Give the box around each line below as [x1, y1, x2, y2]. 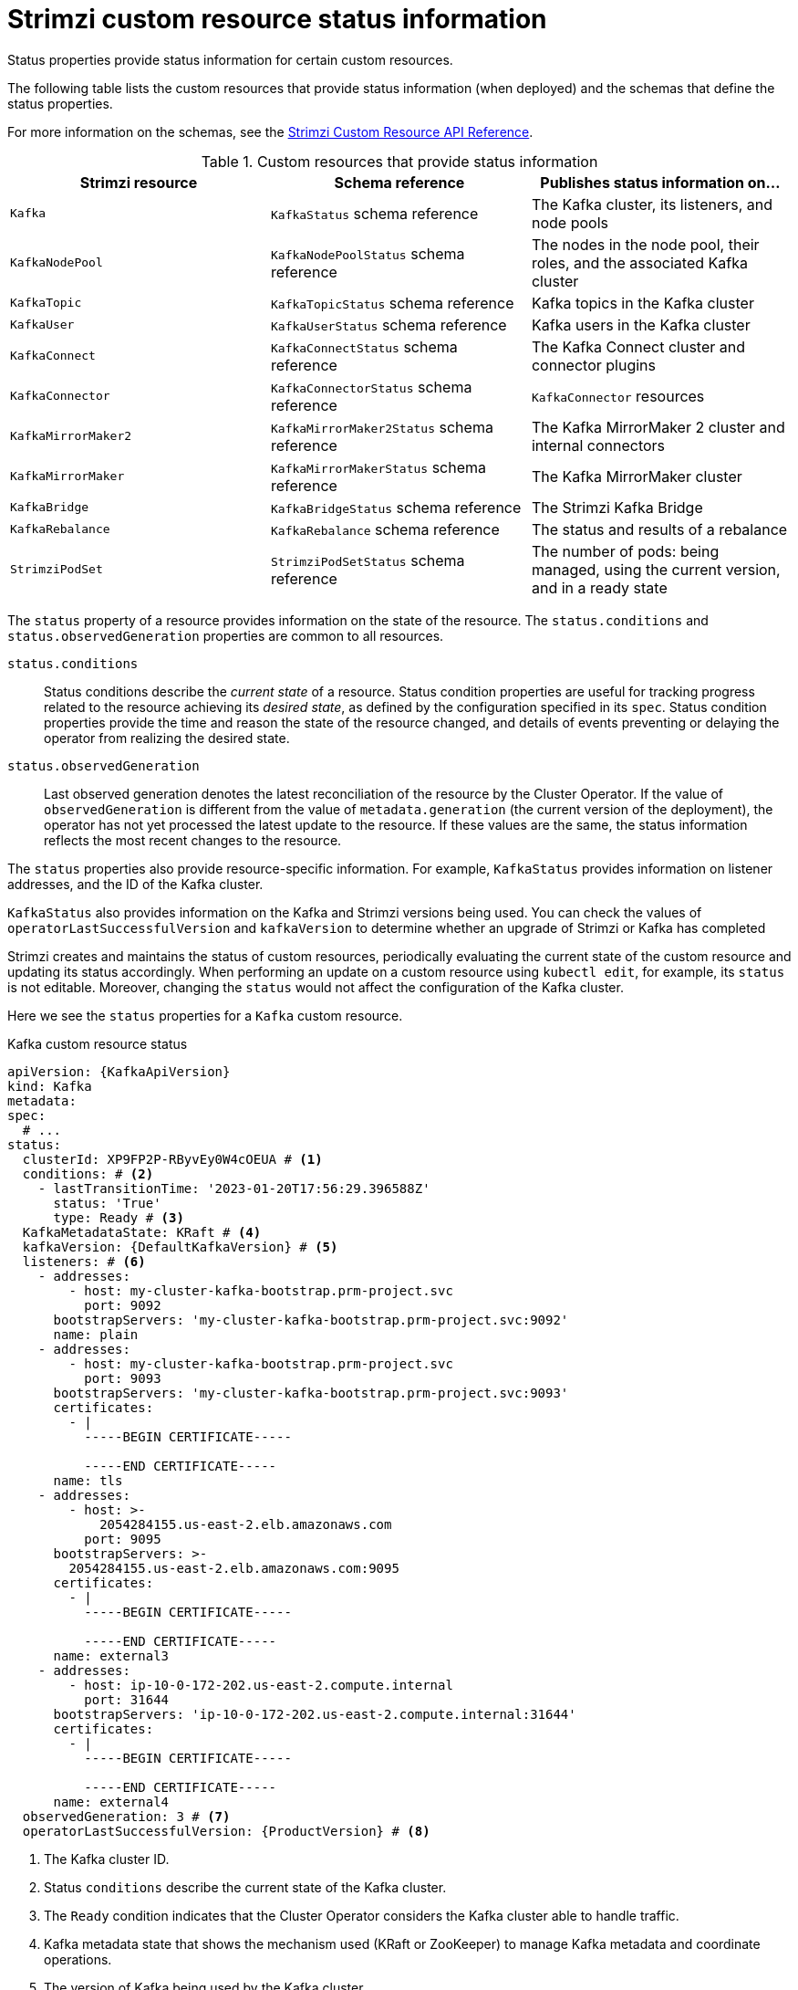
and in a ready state [531, 578, 668, 597]
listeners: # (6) [22, 1253, 146, 1269]
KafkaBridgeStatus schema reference [270, 497, 522, 517]
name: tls [53, 1472, 123, 1488]
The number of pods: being [531, 541, 720, 560]
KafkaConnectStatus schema [270, 337, 458, 356]
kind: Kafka [7, 1078, 92, 1094]
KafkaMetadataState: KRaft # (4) [22, 1224, 262, 1240]
